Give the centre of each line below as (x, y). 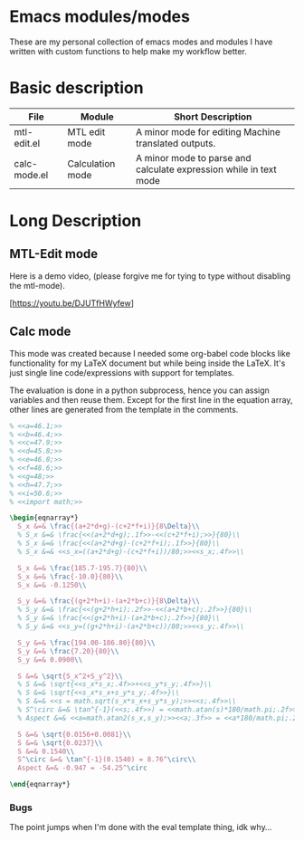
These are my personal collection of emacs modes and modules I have (141, 42)
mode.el (31, 175)
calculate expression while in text (206, 169)
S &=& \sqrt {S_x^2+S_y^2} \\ (71, 676)
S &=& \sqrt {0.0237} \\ (60, 743)
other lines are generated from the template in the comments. (124, 409)
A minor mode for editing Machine (208, 131)
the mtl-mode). (38, 285)
